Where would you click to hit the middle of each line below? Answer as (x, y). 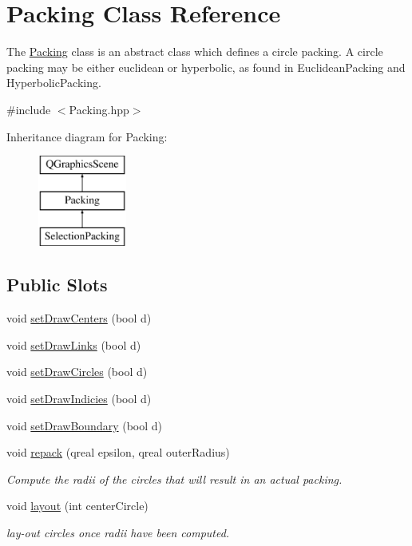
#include (29, 109)
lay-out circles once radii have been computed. (118, 533)
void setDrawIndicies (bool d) (79, 399)
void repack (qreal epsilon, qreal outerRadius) (118, 452)
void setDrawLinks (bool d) (74, 344)
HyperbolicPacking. (54, 83)
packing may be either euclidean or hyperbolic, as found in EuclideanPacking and (206, 67)
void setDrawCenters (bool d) (79, 318)
